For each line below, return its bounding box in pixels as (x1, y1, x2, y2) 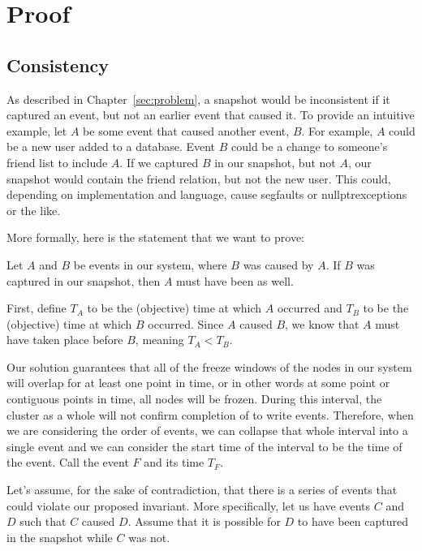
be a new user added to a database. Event (6, 138, 216, 155)
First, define (6, 299, 67, 316)
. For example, (301, 122, 373, 139)
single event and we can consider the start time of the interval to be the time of (6, 437, 403, 454)
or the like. (6, 201, 61, 218)
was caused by (243, 256, 314, 273)
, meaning (135, 331, 184, 348)
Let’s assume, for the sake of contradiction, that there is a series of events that (6, 481, 398, 498)
